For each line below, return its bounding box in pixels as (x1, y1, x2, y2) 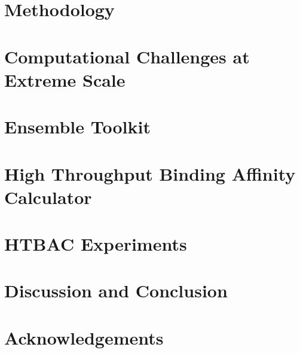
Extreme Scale (4, 67, 125, 92)
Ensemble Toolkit (4, 114, 151, 139)
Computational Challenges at (4, 44, 250, 68)
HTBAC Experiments (4, 232, 187, 256)
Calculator (4, 184, 92, 209)
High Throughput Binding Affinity (4, 161, 296, 185)
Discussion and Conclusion (4, 278, 228, 303)
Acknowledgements (4, 325, 164, 349)
